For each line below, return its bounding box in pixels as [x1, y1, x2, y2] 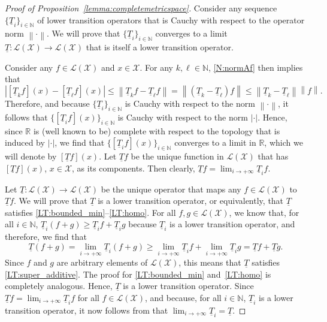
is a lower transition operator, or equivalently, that [98, 194, 284, 207]
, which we [264, 136, 303, 149]
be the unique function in [131, 149, 224, 162]
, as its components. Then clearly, [72, 161, 195, 174]
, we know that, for [229, 206, 299, 218]
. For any [140, 61, 173, 73]
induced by [5, 136, 45, 149]
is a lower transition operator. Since [123, 279, 254, 292]
